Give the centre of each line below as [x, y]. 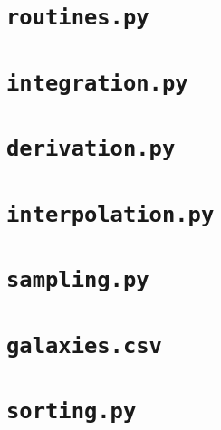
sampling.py [78, 280]
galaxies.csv [84, 345]
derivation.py [91, 149]
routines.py [78, 18]
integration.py [97, 83]
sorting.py [72, 411]
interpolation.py [110, 214]
